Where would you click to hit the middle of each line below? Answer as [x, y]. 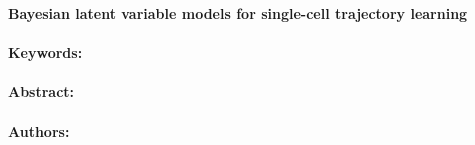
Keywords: [45, 52]
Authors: [39, 130]
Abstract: [41, 91]
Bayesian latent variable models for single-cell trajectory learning [238, 13]
